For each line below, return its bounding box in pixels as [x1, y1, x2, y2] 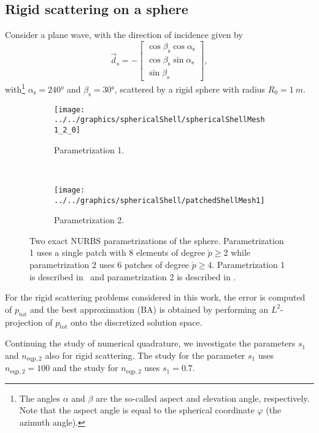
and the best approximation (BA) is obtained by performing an [29, 302, 269, 315]
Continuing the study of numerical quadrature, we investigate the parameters [5, 337, 296, 350]
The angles [19, 391, 60, 404]
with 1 [5, 81, 26, 95]
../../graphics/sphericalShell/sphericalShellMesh [54, 115, 265, 125]
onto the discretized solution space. [71, 315, 202, 328]
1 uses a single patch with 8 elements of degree [29, 246, 206, 259]
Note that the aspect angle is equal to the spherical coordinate [19, 404, 255, 416]
